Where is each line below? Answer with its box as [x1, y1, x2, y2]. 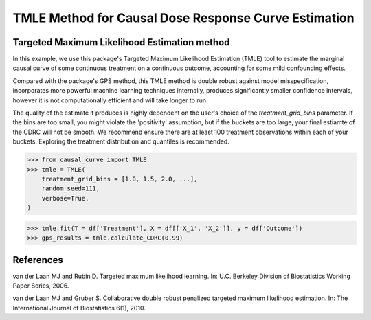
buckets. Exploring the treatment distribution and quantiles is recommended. [12, 137, 229, 146]
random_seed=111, [41, 185, 100, 192]
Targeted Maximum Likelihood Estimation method [12, 36, 230, 48]
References [12, 254, 63, 266]
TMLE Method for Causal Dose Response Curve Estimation [12, 10, 355, 25]
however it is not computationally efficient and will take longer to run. [12, 96, 208, 104]
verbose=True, [41, 194, 89, 202]
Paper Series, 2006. [12, 282, 69, 290]
